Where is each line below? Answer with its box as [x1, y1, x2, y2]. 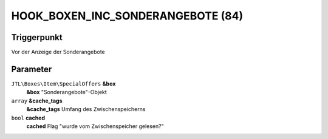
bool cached [11, 114, 46, 121]
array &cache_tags [11, 97, 63, 104]
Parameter [11, 64, 52, 74]
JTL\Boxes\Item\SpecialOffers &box [11, 80, 116, 87]
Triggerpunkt [11, 32, 63, 42]
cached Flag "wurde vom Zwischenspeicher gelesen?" [26, 122, 164, 130]
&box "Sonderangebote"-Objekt [26, 89, 108, 96]
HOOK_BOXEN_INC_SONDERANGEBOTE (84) [11, 9, 243, 22]
